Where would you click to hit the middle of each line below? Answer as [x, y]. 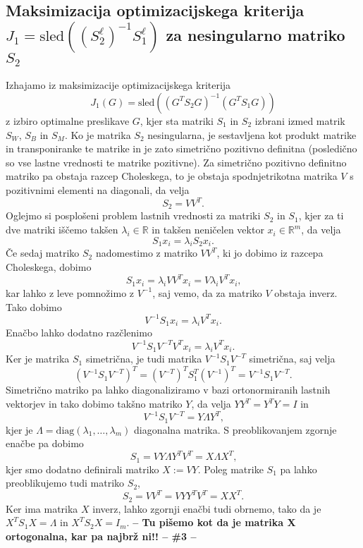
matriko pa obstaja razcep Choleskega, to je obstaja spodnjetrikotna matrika [172, 176]
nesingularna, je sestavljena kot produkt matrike [252, 134]
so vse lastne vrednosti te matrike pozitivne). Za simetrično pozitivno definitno [176, 162]
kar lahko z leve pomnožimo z [70, 292]
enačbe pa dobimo [45, 443]
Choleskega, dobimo [49, 267]
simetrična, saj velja [292, 359]
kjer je [19, 429]
